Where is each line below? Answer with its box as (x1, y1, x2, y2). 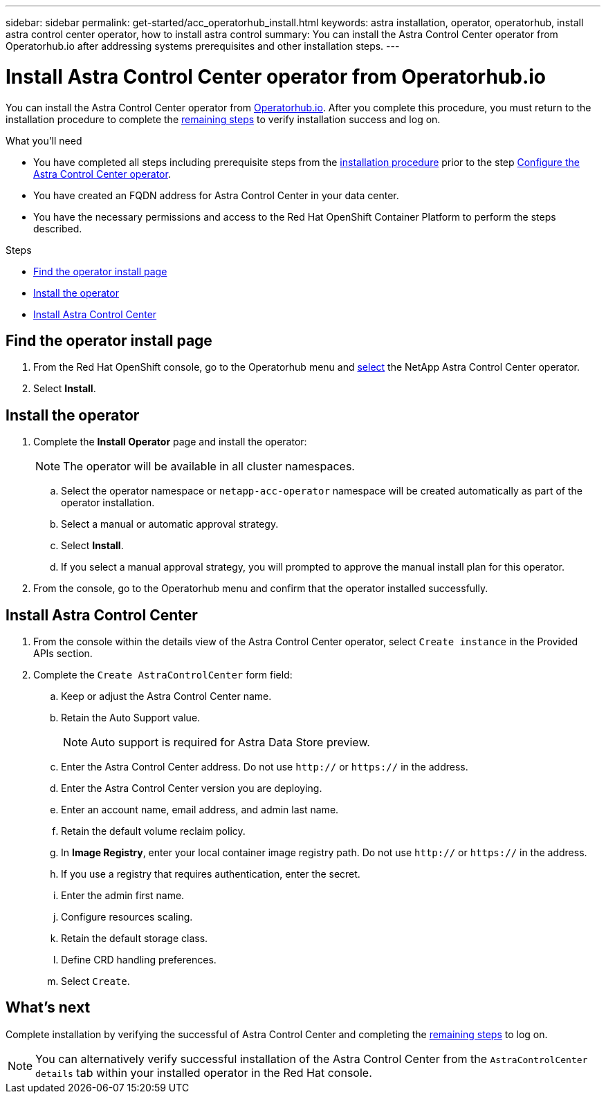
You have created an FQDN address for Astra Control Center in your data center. (33, 189, 399, 201)
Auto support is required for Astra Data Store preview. (91, 735, 370, 750)
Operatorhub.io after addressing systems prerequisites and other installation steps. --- (6, 40, 400, 52)
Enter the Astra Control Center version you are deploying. (61, 782, 322, 795)
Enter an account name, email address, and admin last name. (61, 804, 339, 816)
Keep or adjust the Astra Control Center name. (61, 690, 272, 703)
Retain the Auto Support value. (61, 712, 201, 724)
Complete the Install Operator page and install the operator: (33, 436, 307, 448)
